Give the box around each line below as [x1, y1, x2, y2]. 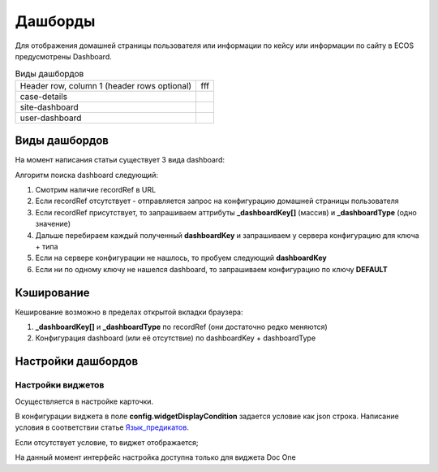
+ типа [35, 241, 58, 251]
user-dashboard [19, 112, 82, 123]
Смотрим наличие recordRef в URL [35, 185, 157, 194]
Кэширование [15, 285, 90, 300]
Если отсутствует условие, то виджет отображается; [15, 437, 199, 447]
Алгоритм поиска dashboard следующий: [15, 170, 158, 180]
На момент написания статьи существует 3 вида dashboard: [15, 155, 225, 165]
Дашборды [15, 12, 96, 30]
